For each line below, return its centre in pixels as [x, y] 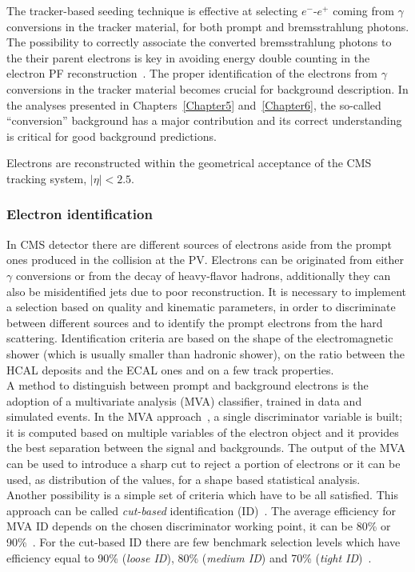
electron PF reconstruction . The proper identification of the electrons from [192, 73]
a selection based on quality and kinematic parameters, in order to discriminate [201, 307]
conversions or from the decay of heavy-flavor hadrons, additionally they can [203, 275]
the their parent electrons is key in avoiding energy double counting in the [188, 57]
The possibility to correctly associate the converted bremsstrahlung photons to [199, 42]
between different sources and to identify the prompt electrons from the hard [195, 322]
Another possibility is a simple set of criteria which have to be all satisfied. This [202, 495]
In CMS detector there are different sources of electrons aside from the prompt [200, 244]
